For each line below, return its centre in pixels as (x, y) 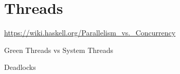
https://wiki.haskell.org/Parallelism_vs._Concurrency (90, 33)
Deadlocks (20, 67)
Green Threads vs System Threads (59, 50)
